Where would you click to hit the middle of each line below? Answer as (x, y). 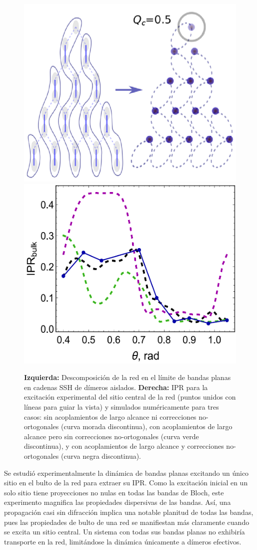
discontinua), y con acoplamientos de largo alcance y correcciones (124, 446)
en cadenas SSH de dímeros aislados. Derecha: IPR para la (116, 387)
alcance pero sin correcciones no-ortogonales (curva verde (111, 436)
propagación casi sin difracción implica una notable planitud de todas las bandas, (129, 512)
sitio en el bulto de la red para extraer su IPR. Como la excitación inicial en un (126, 483)
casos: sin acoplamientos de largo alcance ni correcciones (110, 416)
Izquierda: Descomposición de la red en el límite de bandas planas (127, 377)
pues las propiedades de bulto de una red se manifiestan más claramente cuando (127, 522)
